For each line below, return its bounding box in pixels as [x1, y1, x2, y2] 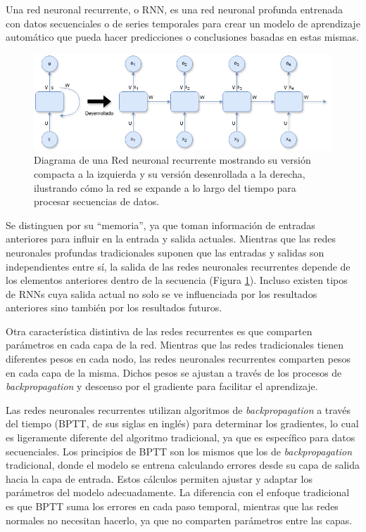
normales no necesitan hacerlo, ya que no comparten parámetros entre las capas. [6, 512, 353, 527]
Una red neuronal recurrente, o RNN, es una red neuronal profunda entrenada [6, 2, 343, 16]
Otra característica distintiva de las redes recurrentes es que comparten [6, 323, 313, 338]
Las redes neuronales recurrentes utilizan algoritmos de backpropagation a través [6, 402, 351, 417]
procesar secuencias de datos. [34, 194, 160, 209]
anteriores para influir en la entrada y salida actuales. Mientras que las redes [6, 231, 336, 246]
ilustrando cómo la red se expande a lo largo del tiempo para [34, 180, 296, 195]
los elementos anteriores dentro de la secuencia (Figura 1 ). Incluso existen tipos [6, 273, 348, 287]
